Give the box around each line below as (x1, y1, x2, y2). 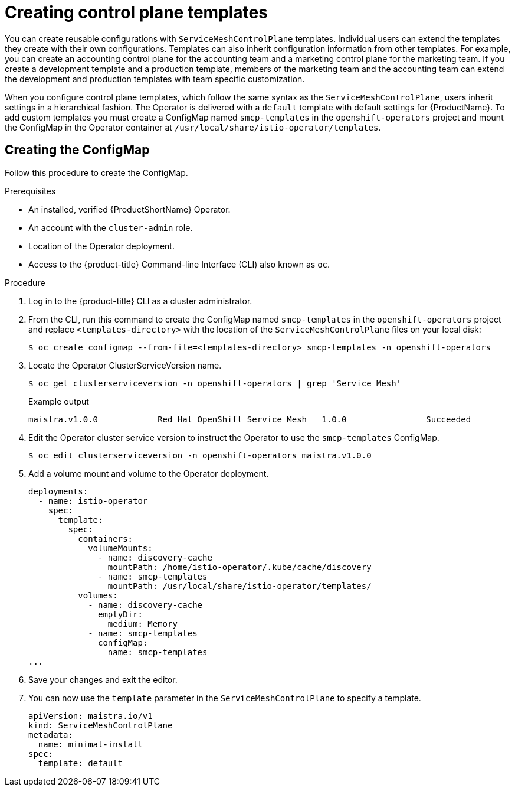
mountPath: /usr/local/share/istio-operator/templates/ (107, 581, 372, 591)
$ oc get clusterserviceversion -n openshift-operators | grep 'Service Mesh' (28, 378, 402, 388)
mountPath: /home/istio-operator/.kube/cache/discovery (107, 562, 372, 572)
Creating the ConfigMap (5, 142, 150, 158)
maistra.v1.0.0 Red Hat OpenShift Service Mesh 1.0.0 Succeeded (28, 414, 471, 424)
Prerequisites (5, 185, 56, 196)
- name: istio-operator (38, 496, 148, 506)
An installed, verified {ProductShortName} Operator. (28, 204, 231, 214)
